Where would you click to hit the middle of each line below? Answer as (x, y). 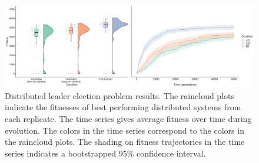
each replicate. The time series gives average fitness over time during (128, 118)
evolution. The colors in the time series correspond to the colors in (124, 130)
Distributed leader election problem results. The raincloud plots (119, 95)
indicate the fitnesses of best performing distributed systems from (123, 107)
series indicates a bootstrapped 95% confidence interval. (105, 153)
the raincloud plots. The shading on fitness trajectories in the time (125, 142)
